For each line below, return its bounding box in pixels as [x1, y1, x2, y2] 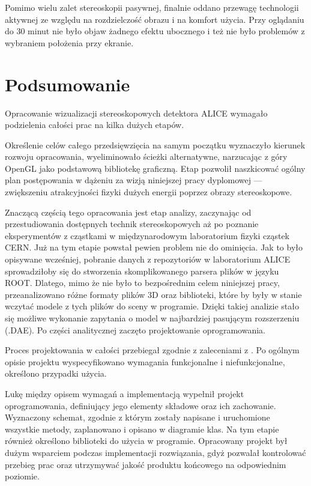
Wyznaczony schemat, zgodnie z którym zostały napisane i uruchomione [5, 411, 270, 424]
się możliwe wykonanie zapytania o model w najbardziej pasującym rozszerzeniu [5, 312, 300, 324]
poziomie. [5, 470, 40, 482]
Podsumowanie [5, 71, 130, 96]
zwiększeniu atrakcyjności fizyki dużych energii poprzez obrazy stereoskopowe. [5, 186, 292, 198]
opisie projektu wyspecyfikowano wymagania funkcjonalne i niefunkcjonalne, [5, 355, 285, 368]
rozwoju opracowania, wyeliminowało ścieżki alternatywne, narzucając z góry [5, 150, 288, 163]
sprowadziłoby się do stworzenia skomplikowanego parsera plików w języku [5, 264, 279, 277]
